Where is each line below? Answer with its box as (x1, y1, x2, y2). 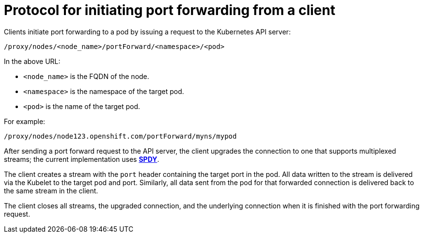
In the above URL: (4, 57, 61, 65)
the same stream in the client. (4, 186, 98, 195)
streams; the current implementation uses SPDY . (4, 155, 159, 163)
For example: (4, 117, 46, 126)
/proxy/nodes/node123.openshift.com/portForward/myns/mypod (4, 132, 237, 140)
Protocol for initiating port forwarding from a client (4, 2, 335, 18)
